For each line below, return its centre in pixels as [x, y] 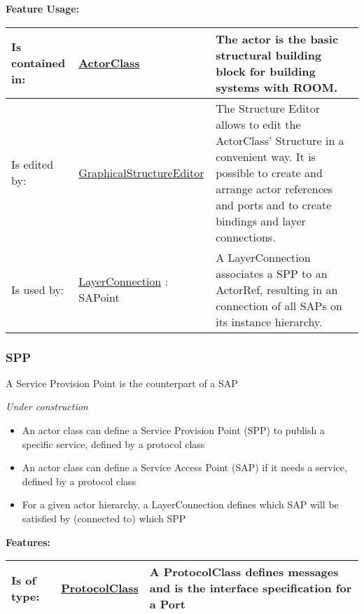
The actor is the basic [277, 39]
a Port [167, 604]
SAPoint [99, 298]
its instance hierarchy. [269, 321]
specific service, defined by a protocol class [113, 444]
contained [38, 63]
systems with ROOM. [277, 87]
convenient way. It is [266, 156]
